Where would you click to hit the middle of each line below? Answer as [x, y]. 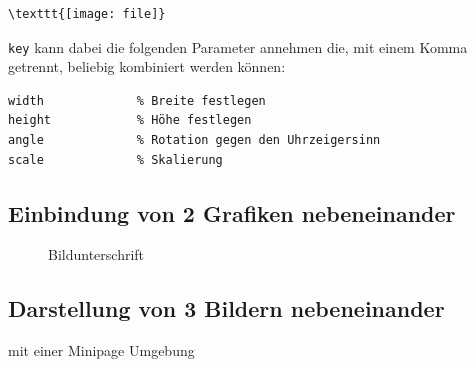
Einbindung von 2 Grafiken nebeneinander [232, 212]
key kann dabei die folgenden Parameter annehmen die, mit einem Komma [238, 46]
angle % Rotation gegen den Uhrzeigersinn [194, 140]
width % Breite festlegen [137, 100]
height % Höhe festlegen [130, 120]
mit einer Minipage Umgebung [101, 350]
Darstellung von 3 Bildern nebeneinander [226, 308]
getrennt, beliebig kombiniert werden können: [147, 66]
